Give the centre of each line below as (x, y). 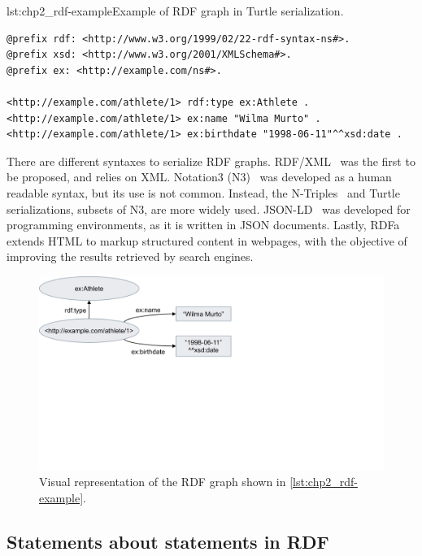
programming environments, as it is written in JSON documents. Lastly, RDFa (203, 225)
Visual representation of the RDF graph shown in (163, 481)
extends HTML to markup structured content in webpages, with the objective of (207, 240)
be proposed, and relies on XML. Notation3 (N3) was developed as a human (199, 177)
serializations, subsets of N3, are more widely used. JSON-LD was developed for (209, 208)
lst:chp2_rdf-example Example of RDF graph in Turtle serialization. (175, 11)
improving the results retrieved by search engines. (130, 256)
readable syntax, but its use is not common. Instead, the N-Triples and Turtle (203, 192)
